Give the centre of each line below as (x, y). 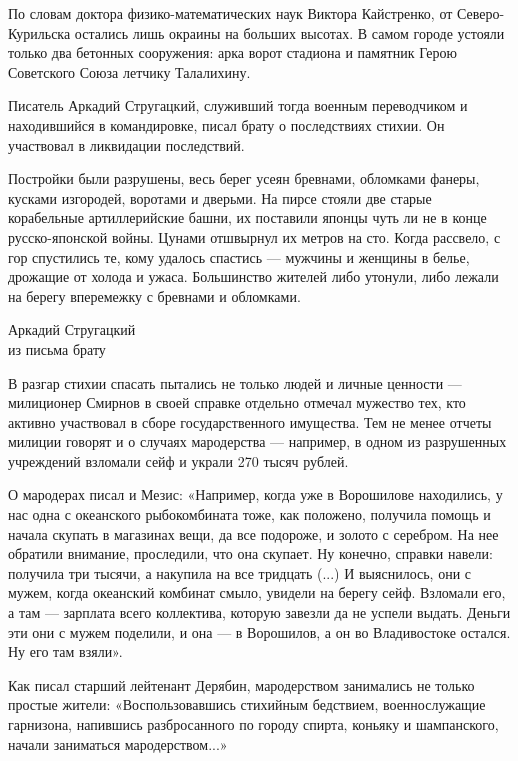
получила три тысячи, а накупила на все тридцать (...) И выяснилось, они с (240, 572)
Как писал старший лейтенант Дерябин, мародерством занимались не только (241, 684)
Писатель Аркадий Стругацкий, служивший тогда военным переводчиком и (238, 105)
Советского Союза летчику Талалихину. (129, 71)
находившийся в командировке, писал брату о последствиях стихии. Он (226, 124)
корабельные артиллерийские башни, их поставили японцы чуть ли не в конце (247, 217)
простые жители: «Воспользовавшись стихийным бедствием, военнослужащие (247, 704)
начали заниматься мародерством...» (118, 743)
